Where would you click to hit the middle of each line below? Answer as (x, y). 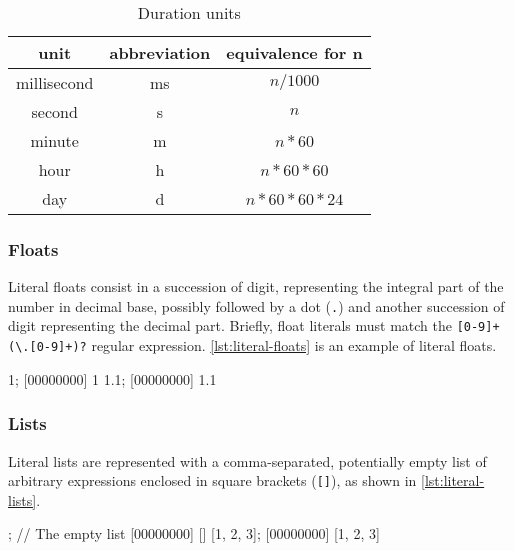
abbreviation (160, 52)
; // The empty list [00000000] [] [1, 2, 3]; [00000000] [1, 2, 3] (194, 533)
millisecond (55, 82)
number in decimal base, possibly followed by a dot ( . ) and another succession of (256, 305)
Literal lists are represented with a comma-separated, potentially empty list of (247, 460)
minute (54, 140)
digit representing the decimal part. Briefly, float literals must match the (230, 325)
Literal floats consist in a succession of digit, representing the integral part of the (256, 286)
